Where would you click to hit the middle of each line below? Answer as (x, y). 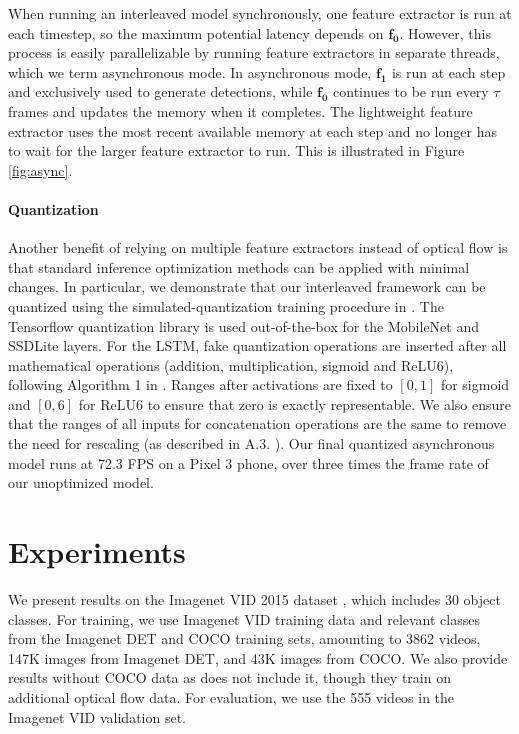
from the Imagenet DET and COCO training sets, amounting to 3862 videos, (244, 638)
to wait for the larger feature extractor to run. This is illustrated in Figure (236, 150)
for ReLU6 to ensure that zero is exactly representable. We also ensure (295, 403)
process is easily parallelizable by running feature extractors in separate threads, (254, 52)
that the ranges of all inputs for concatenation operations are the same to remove (257, 423)
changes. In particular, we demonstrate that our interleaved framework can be (247, 286)
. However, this (445, 32)
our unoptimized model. (81, 482)
